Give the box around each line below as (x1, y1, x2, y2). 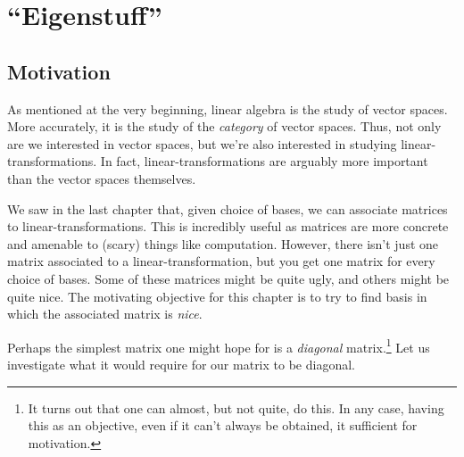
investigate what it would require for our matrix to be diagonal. (7, 354, 355, 373)
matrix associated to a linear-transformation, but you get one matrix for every (7, 252, 435, 270)
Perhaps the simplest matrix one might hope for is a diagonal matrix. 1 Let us (7, 335, 430, 356)
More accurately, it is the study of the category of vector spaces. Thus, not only (7, 117, 442, 136)
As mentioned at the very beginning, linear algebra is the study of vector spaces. (7, 99, 448, 118)
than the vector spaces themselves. (7, 169, 196, 187)
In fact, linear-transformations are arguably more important (100, 152, 428, 170)
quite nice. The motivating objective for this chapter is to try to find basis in (7, 287, 427, 305)
